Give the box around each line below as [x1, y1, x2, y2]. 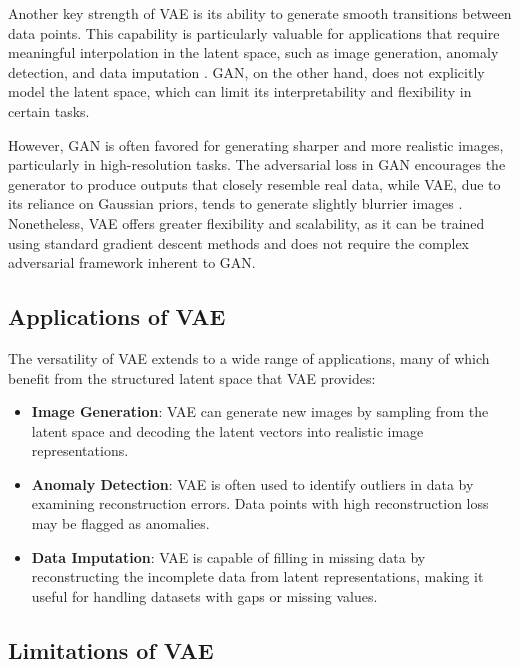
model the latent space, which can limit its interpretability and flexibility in [8, 81, 472, 102]
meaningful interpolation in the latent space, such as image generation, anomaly [8, 42, 499, 63]
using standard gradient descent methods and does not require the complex [8, 232, 469, 253]
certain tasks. [8, 100, 90, 121]
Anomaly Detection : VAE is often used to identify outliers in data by [31, 473, 474, 494]
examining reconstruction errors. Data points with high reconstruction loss [31, 493, 489, 514]
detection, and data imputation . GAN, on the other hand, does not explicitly [8, 61, 485, 82]
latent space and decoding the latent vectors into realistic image [31, 420, 424, 441]
